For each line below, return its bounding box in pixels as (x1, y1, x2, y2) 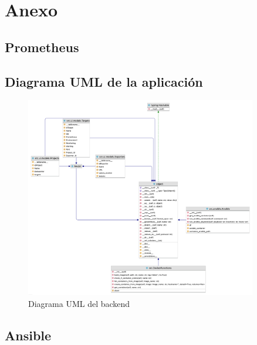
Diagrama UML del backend (28, 297, 130, 309)
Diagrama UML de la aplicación (5, 72, 203, 90)
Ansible (5, 326, 52, 344)
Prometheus (5, 37, 79, 56)
